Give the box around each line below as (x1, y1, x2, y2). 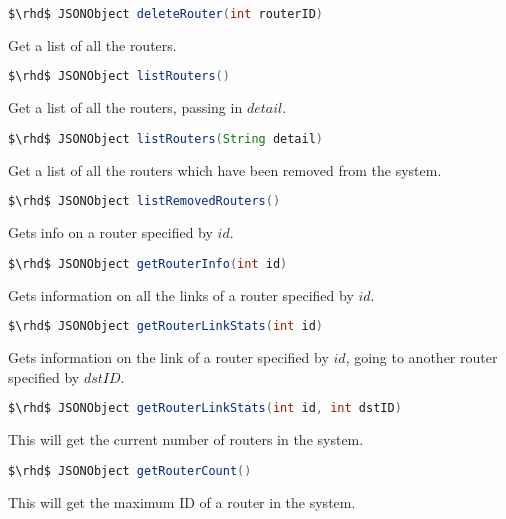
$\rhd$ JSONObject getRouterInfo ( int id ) (8, 256, 288, 271)
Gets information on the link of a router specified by (8, 347, 329, 368)
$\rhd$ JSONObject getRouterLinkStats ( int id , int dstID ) (8, 401, 402, 416)
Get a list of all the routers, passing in (8, 97, 243, 118)
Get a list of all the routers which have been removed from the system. (8, 159, 442, 180)
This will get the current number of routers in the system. (8, 429, 364, 450)
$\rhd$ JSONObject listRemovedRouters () (8, 194, 281, 209)
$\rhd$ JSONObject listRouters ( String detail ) (8, 131, 324, 146)
